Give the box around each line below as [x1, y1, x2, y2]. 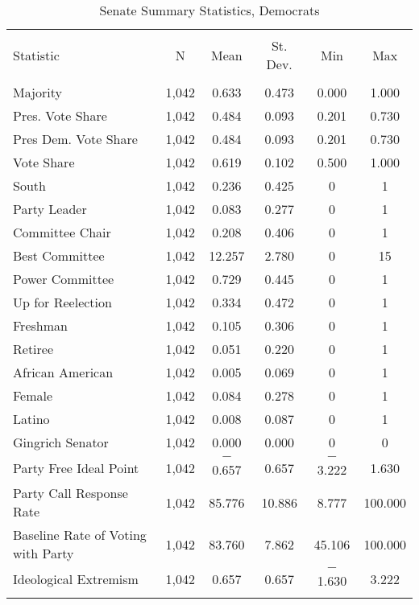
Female [13, 386, 53, 405]
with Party [13, 544, 74, 562]
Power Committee [13, 270, 114, 288]
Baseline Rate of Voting [13, 525, 147, 544]
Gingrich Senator [13, 433, 109, 451]
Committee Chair [13, 223, 111, 241]
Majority [13, 83, 62, 101]
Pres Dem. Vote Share [13, 130, 138, 148]
